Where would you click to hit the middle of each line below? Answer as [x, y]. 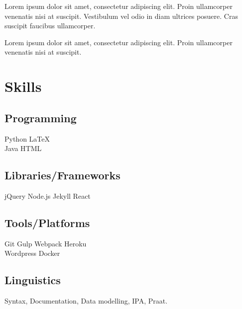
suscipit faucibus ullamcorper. [50, 26]
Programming [41, 117]
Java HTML [23, 148]
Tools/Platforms [47, 222]
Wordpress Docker [32, 253]
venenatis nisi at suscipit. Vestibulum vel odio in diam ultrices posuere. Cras [121, 16]
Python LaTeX [27, 138]
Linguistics [33, 280]
